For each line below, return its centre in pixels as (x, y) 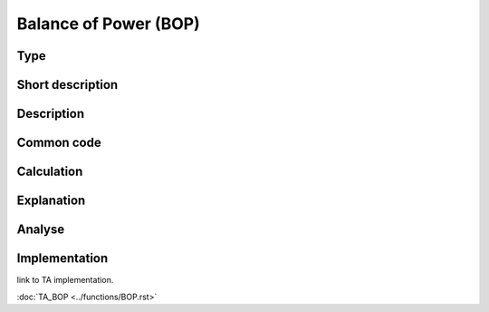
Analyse (41, 230)
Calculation (50, 172)
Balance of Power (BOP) (108, 24)
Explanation (51, 201)
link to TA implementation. (65, 280)
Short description (67, 85)
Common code (59, 143)
